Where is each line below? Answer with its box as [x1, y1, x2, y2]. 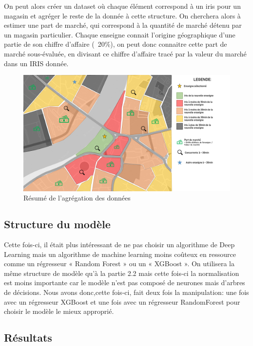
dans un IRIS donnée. [4, 58, 69, 68]
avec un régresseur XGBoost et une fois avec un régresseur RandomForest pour [4, 296, 240, 307]
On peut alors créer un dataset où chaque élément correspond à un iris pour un [4, 1, 241, 11]
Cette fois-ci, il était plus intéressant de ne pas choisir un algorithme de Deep [4, 239, 235, 250]
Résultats [4, 330, 52, 345]
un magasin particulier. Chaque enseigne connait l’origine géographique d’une [4, 29, 235, 39]
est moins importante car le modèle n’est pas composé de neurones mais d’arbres [4, 277, 245, 288]
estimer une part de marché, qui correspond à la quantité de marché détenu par [4, 20, 242, 30]
